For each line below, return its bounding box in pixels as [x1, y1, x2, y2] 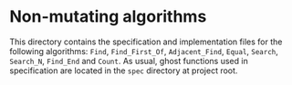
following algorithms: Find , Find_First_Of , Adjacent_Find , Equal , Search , [9, 45, 278, 56]
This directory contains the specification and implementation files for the [9, 36, 283, 47]
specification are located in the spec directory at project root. [9, 65, 238, 76]
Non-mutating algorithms [9, 6, 207, 27]
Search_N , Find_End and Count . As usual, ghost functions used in [9, 55, 248, 66]
